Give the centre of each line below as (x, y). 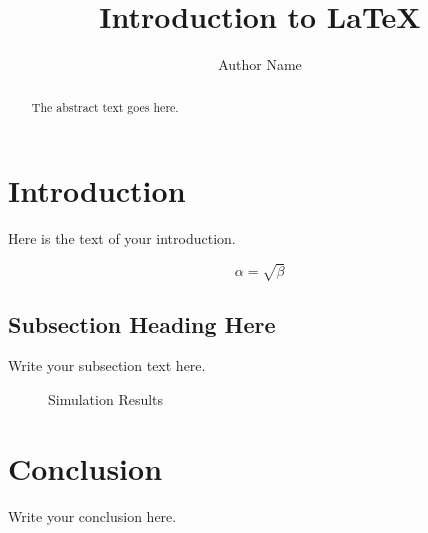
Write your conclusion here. (92, 515)
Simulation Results (106, 399)
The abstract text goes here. (105, 106)
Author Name (260, 64)
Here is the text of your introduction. (122, 238)
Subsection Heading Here (142, 323)
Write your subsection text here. (107, 365)
